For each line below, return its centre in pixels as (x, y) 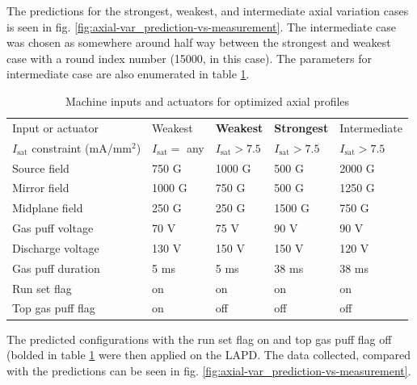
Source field (41, 167)
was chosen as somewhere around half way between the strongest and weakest (199, 42)
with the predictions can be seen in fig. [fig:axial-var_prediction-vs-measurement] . (209, 370)
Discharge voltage (56, 247)
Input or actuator (56, 127)
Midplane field (48, 208)
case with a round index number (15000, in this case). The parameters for (189, 58)
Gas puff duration (56, 268)
